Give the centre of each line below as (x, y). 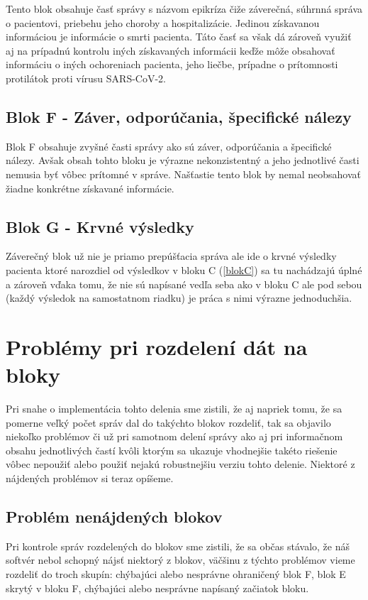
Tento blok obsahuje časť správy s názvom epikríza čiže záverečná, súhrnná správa (184, 9)
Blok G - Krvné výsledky (100, 226)
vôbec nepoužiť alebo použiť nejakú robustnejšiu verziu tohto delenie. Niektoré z (180, 464)
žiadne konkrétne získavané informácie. (90, 188)
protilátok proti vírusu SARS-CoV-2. (86, 78)
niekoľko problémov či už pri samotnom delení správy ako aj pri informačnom (174, 436)
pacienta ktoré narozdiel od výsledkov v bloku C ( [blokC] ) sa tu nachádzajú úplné (184, 269)
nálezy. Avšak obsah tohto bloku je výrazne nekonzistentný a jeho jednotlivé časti (183, 160)
